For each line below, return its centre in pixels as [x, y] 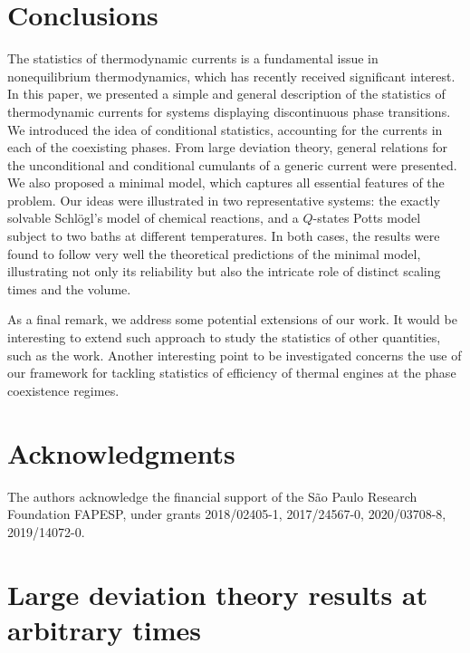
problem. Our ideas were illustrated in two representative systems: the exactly [224, 200]
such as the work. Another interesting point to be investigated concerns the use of [235, 355]
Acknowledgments [121, 452]
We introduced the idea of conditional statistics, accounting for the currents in [225, 129]
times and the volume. [69, 288]
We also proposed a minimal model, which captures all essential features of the [226, 182]
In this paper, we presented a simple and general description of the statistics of [226, 94]
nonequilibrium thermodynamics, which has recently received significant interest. [231, 76]
